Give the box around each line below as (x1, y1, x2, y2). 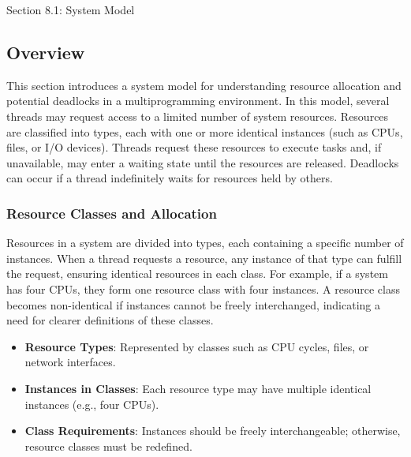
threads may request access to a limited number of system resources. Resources (6, 107, 389, 124)
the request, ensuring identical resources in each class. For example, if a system (6, 265, 388, 282)
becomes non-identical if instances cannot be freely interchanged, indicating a (6, 296, 380, 313)
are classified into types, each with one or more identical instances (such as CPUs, (6, 123, 403, 140)
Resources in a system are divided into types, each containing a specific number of (6, 234, 404, 251)
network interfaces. (24, 354, 116, 370)
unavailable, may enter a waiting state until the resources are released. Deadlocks (6, 154, 399, 170)
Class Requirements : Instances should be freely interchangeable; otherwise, (24, 422, 401, 439)
